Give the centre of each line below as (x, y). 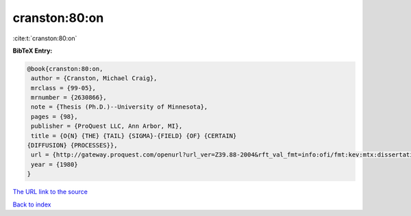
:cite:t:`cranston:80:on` (45, 38)
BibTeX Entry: (33, 51)
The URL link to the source (50, 192)
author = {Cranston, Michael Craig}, (94, 78)
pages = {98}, (54, 117)
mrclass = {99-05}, (63, 88)
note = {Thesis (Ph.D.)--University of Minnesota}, (120, 107)
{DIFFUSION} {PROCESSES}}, (72, 146)
